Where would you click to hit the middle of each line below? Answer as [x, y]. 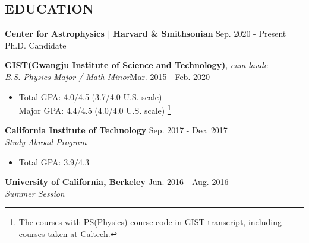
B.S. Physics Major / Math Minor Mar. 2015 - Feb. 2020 [107, 76]
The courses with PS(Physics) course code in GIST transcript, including [150, 222]
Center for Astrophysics [55, 33]
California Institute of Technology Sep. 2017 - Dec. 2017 [116, 130]
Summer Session [35, 193]
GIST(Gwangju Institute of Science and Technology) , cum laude [136, 65]
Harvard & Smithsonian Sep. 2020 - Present [200, 33]
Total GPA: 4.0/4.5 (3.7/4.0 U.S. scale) [90, 96]
